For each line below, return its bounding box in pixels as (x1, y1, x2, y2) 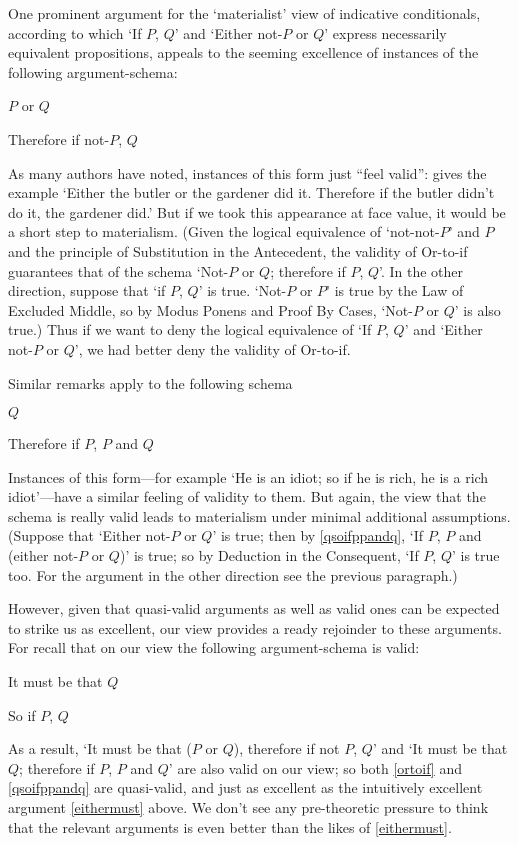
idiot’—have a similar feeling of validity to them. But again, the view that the (8, 486, 486, 507)
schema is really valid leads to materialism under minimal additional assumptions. (8, 505, 511, 526)
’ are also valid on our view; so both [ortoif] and (168, 757, 462, 778)
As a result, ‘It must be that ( (8, 738, 192, 759)
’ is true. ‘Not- (198, 280, 287, 301)
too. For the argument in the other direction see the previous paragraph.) (8, 564, 458, 585)
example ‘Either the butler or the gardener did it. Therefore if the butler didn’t (8, 182, 495, 203)
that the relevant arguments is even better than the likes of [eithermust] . (8, 816, 452, 837)
